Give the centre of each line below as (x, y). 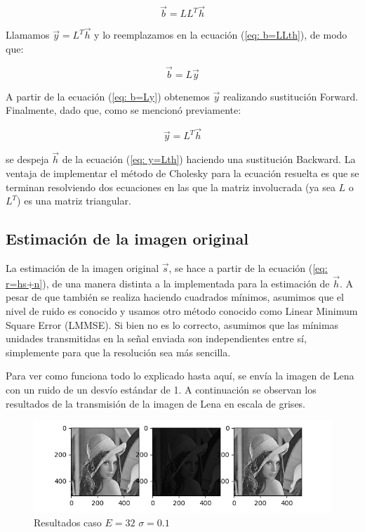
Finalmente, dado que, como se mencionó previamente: (124, 110)
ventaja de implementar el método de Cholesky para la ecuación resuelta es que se (182, 173)
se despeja (27, 159)
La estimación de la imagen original (82, 268)
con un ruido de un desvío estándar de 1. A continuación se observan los (161, 390)
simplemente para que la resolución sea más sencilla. (118, 352)
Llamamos (28, 35)
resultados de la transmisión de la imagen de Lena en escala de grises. (156, 403)
